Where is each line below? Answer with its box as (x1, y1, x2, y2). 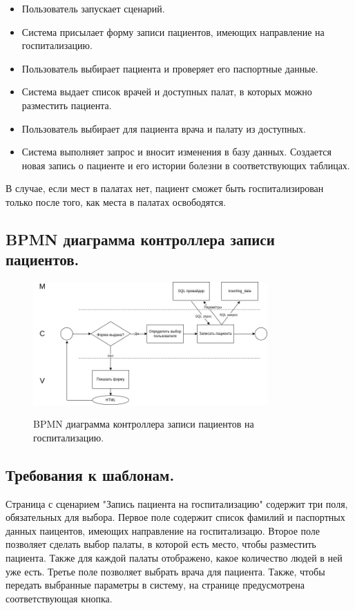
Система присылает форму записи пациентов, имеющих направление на (21, 24, 325, 39)
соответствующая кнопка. (6, 591, 113, 605)
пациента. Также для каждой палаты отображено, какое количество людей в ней (6, 550, 343, 564)
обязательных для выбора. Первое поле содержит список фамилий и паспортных (6, 510, 345, 524)
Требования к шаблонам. (6, 464, 175, 485)
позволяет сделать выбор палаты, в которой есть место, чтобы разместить (6, 537, 316, 551)
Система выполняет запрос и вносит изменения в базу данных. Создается (21, 144, 332, 159)
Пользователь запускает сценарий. (21, 1, 165, 15)
